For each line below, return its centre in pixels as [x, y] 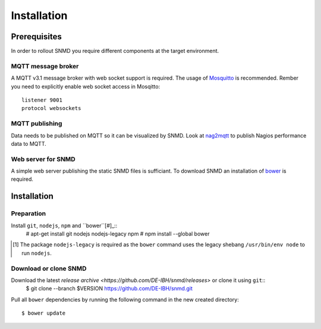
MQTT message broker [45, 66]
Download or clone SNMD [49, 268]
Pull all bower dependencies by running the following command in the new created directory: [125, 299]
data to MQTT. [29, 143]
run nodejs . [37, 253]
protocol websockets [51, 108]
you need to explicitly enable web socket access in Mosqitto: [86, 86]
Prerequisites [36, 37]
